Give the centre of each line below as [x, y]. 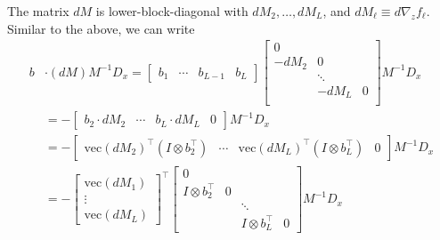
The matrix [38, 11]
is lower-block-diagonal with [172, 11]
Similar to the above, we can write [101, 28]
